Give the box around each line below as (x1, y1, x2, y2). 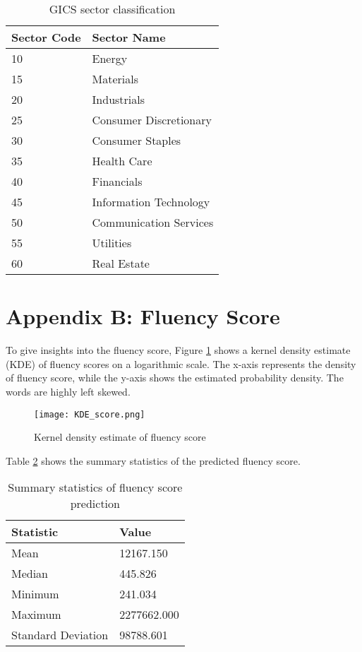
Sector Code (11, 29, 81, 45)
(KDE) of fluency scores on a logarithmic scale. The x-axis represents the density (6, 356, 356, 371)
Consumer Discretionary (92, 112, 212, 128)
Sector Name (92, 29, 166, 45)
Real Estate (92, 255, 150, 271)
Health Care (92, 153, 152, 169)
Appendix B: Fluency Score (6, 302, 280, 331)
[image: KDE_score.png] (34, 409, 145, 420)
